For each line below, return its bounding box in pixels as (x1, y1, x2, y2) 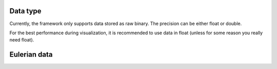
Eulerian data (9, 50, 53, 59)
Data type (9, 7, 42, 15)
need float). (9, 37, 34, 43)
